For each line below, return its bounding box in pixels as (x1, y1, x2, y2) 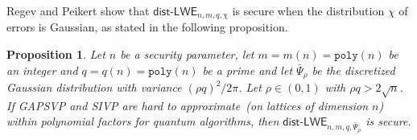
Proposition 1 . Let (6, 46, 105, 63)
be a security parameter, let (120, 46, 254, 63)
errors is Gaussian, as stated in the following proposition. (6, 19, 288, 35)
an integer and (6, 61, 78, 78)
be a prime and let (202, 61, 293, 78)
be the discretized (312, 61, 395, 78)
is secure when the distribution (232, 2, 385, 19)
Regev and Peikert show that (6, 2, 150, 19)
